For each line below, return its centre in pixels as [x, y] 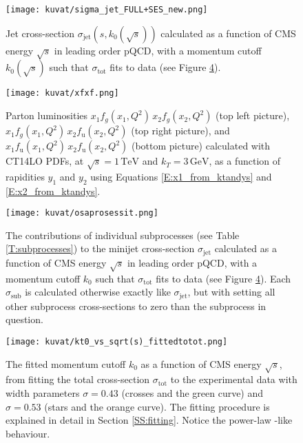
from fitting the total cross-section [78, 379]
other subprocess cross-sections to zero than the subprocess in [136, 306]
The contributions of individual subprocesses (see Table [123, 235]
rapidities [25, 176]
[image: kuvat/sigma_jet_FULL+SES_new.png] [107, 10]
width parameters [43, 392]
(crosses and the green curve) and [192, 392]
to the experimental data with [234, 379]
